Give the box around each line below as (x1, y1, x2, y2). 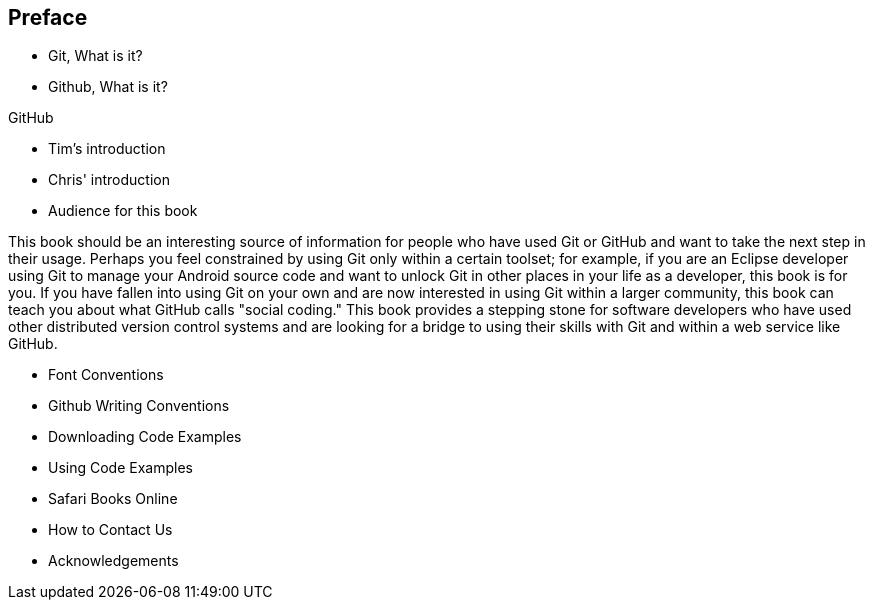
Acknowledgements (48, 552, 179, 570)
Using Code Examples (48, 459, 193, 477)
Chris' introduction (48, 171, 170, 189)
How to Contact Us (48, 521, 173, 539)
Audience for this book (48, 202, 198, 220)
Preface (8, 5, 88, 30)
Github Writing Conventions (48, 397, 230, 415)
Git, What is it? (48, 47, 143, 65)
